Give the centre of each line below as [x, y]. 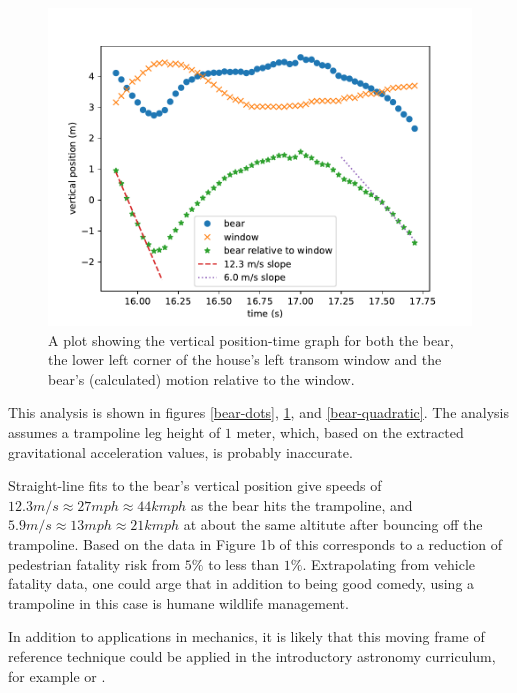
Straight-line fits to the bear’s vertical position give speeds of [195, 485]
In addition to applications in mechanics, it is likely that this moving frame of [246, 636]
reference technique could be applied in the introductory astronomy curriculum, [252, 655]
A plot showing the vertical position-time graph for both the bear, [251, 339]
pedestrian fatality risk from [94, 563]
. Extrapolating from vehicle [389, 563]
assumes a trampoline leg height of [114, 431]
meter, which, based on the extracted [350, 431]
